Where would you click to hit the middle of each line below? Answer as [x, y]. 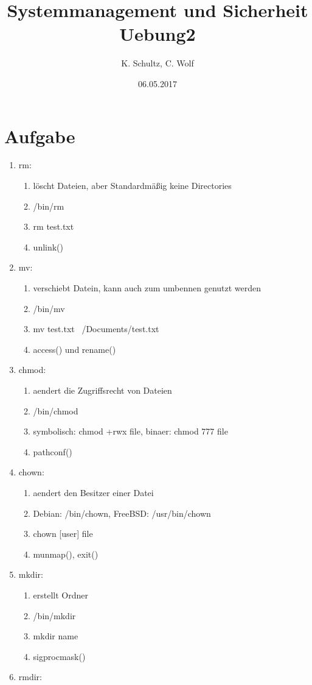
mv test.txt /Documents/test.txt [96, 329]
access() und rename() [75, 349]
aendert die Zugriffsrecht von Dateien [102, 390]
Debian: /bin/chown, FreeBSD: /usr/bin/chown [122, 513]
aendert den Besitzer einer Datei [93, 492]
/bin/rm [49, 206]
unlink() [48, 247]
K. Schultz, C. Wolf [158, 63]
